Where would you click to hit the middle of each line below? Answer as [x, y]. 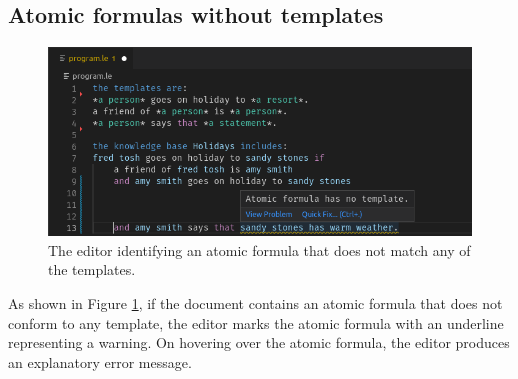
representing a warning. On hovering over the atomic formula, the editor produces [259, 342]
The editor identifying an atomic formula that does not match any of [259, 249]
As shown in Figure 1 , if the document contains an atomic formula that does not [255, 303]
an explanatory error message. [100, 361]
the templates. [92, 269]
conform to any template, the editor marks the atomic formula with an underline [256, 322]
